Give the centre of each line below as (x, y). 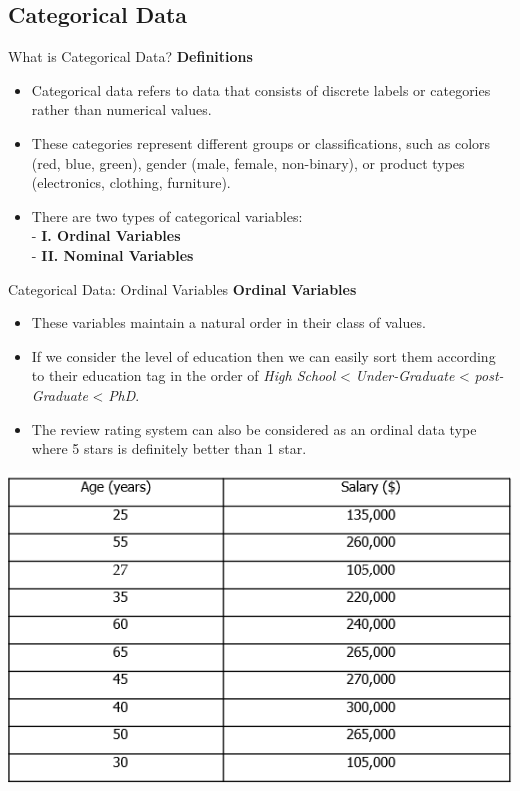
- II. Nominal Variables (112, 254)
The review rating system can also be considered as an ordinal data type (254, 428)
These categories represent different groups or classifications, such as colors (261, 142)
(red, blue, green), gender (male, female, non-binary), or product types (248, 162)
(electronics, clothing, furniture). (131, 182)
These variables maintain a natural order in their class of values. (228, 322)
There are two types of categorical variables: (167, 215)
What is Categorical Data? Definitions (130, 56)
